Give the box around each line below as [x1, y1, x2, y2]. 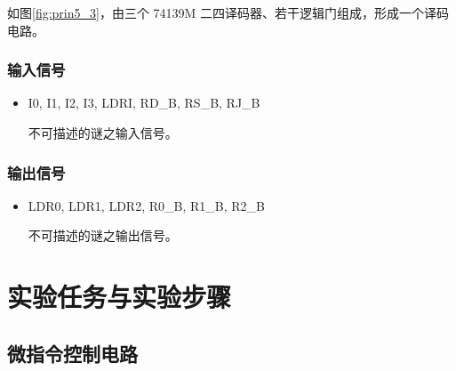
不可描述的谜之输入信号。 [28, 124, 178, 141]
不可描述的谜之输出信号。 [28, 226, 178, 245]
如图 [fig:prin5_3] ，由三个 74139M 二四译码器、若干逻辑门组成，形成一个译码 [7, 4, 450, 21]
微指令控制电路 [7, 339, 138, 367]
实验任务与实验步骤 [7, 278, 232, 315]
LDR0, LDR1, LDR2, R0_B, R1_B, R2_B [28, 196, 265, 214]
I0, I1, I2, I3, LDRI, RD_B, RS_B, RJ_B [28, 93, 260, 112]
